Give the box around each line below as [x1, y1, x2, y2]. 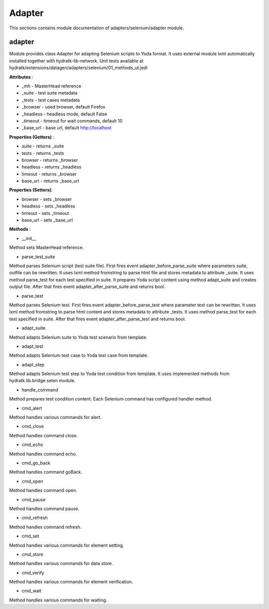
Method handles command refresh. [9, 524, 82, 530]
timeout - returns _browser [21, 171, 77, 177]
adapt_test [21, 343, 43, 349]
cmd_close [21, 423, 44, 429]
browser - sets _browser [21, 196, 72, 202]
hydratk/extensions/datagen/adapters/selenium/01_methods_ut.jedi [9, 65, 148, 71]
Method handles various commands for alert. [9, 414, 102, 420]
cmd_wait [21, 588, 42, 594]
